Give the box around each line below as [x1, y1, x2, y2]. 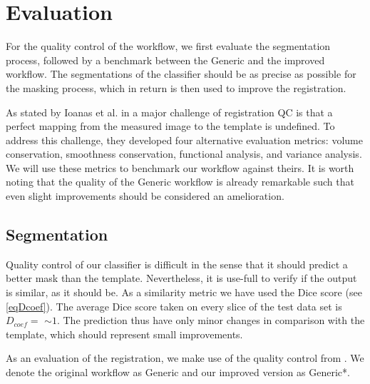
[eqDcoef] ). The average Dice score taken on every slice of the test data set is [6, 298, 342, 313]
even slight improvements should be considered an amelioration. [6, 188, 284, 203]
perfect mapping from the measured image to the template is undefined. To [6, 118, 335, 133]
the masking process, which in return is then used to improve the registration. [6, 80, 346, 95]
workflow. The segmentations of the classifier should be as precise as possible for [6, 66, 356, 81]
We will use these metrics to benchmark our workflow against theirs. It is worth [6, 160, 354, 175]
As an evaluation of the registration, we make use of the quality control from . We [6, 350, 364, 365]
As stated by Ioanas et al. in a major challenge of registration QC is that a [6, 104, 333, 119]
